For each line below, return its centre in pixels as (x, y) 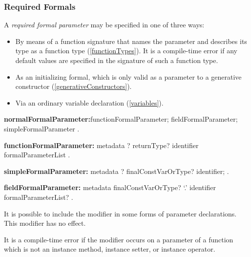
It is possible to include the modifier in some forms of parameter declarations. (120, 213)
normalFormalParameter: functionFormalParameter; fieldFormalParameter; (121, 119)
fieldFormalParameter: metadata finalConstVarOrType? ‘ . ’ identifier (110, 187)
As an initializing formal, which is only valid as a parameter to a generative (128, 76)
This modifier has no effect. (45, 223)
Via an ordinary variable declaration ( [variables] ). (89, 102)
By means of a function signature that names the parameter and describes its (131, 41)
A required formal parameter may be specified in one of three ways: (104, 25)
